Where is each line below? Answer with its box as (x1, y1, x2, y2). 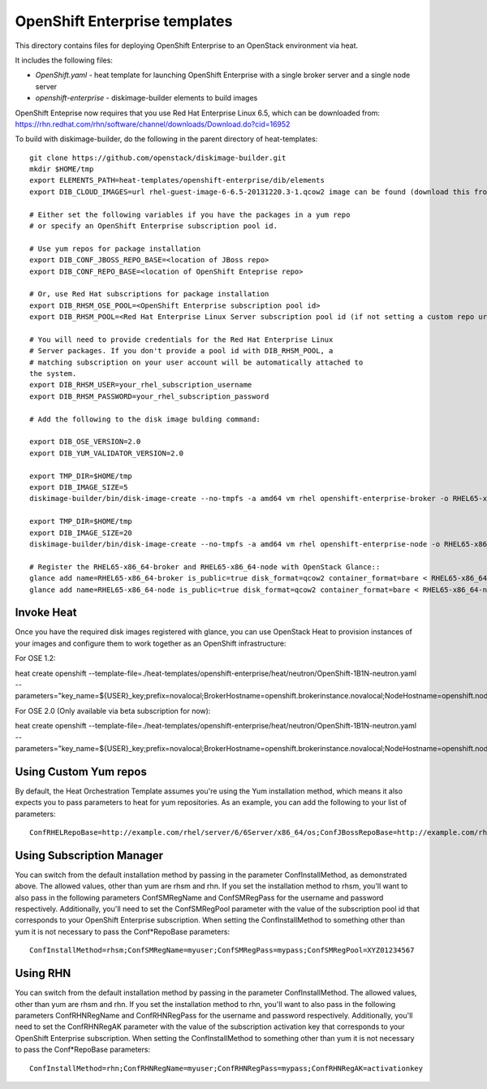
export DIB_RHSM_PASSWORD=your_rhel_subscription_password (29, 391, 269, 401)
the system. (29, 369, 77, 378)
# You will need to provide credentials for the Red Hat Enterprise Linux (29, 335, 334, 344)
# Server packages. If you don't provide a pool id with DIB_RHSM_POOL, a (29, 346, 334, 356)
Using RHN (15, 966, 71, 980)
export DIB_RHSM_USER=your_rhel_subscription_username (29, 380, 252, 390)
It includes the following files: (15, 55, 114, 65)
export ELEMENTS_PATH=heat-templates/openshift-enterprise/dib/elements (29, 175, 325, 185)
